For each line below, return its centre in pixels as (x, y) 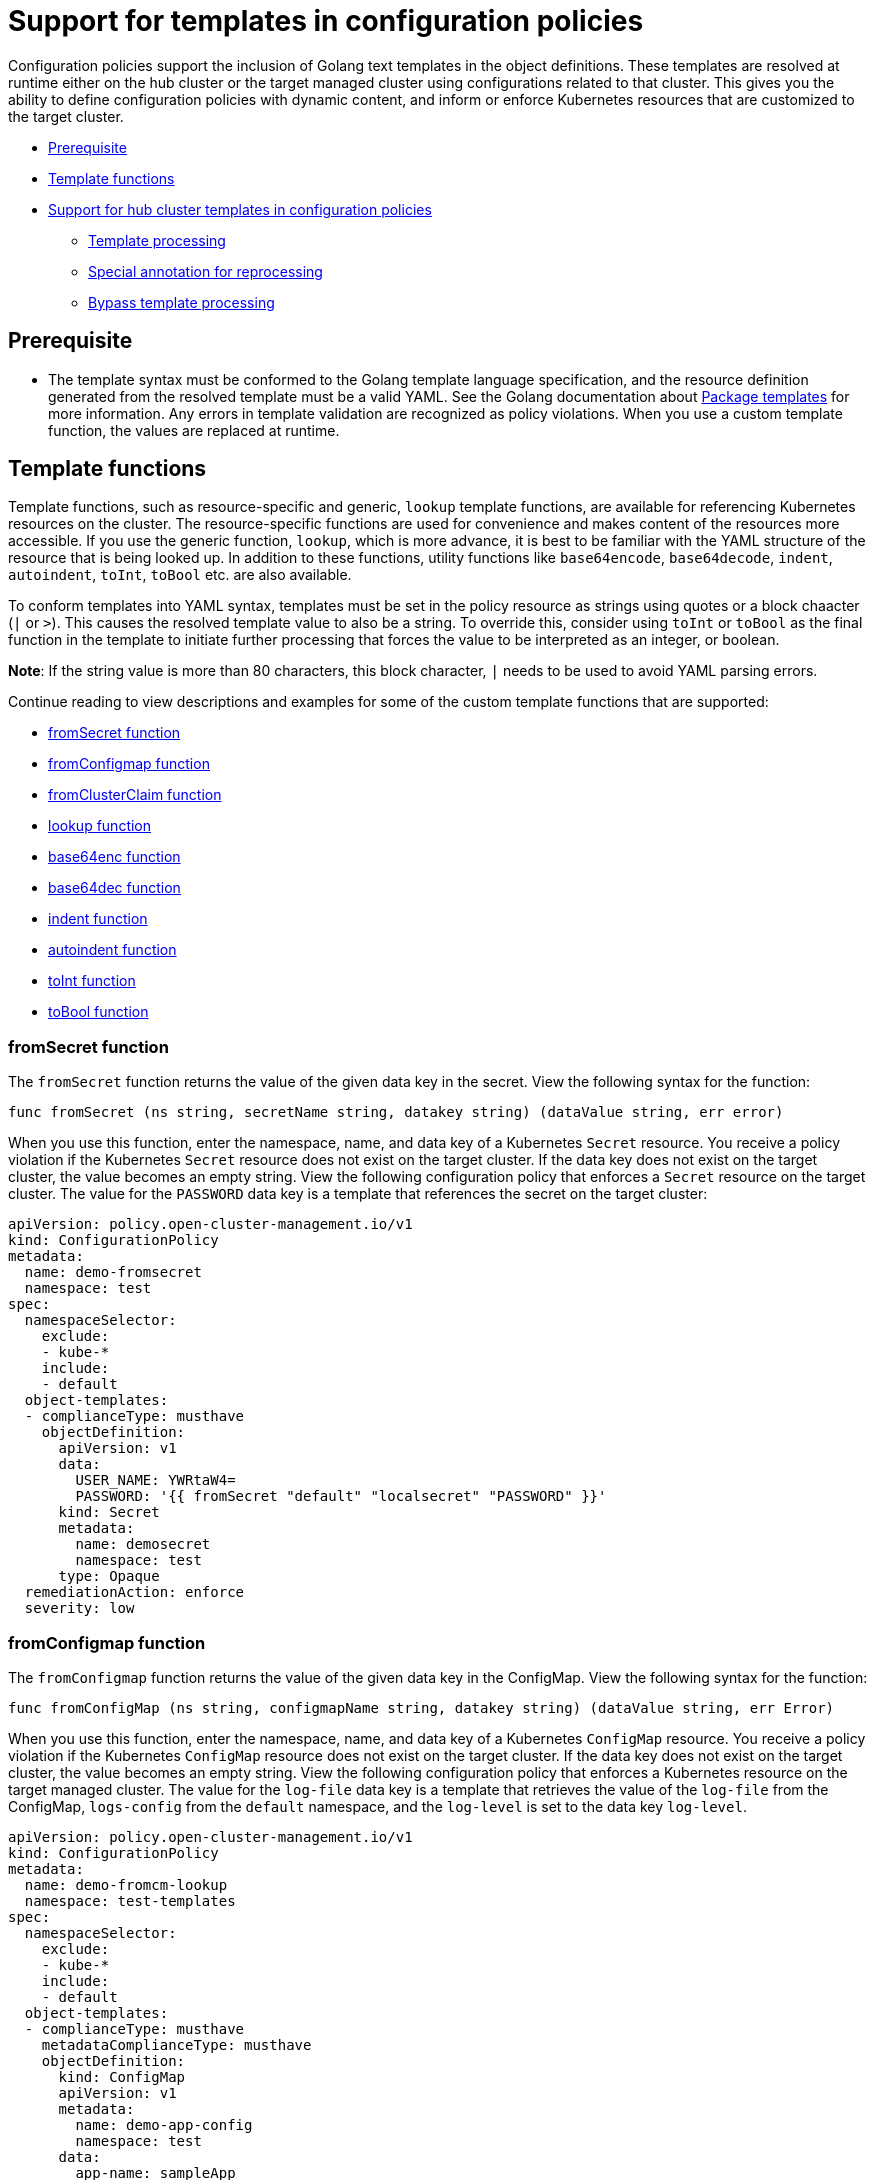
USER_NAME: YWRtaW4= (155, 1480)
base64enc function (114, 857)
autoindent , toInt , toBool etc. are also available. (180, 575)
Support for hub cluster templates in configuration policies (240, 209)
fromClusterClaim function (135, 795)
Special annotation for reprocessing (205, 271)
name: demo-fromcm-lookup (126, 1884)
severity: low (79, 1608)
